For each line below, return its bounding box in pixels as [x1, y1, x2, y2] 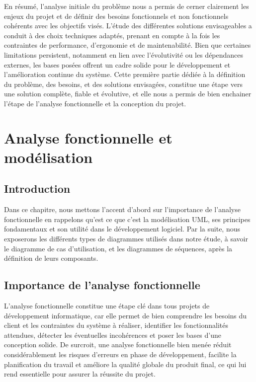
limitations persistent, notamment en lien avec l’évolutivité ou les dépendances [4, 49, 244, 60]
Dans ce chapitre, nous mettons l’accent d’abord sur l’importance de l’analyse [4, 204, 241, 215]
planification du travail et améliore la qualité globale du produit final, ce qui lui [4, 359, 247, 369]
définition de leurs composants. [4, 253, 98, 263]
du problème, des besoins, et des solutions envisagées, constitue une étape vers [4, 78, 243, 89]
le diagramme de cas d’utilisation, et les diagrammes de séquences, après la [4, 243, 233, 253]
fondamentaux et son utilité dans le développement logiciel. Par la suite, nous [4, 224, 240, 234]
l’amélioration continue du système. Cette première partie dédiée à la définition [4, 69, 246, 79]
